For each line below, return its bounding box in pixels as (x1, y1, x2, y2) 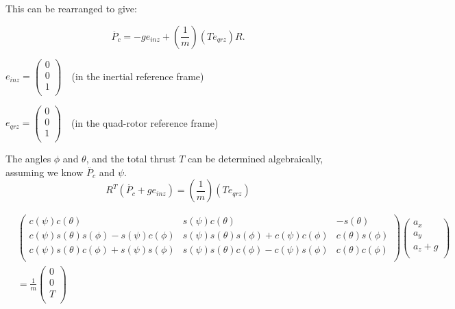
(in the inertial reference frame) (71, 69, 204, 83)
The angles (5, 151, 51, 165)
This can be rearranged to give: (5, 1, 137, 15)
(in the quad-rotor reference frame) (71, 115, 219, 129)
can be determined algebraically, (188, 151, 323, 165)
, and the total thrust (86, 151, 176, 165)
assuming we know (5, 164, 84, 179)
